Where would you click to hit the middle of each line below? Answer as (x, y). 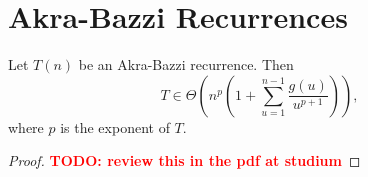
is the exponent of (115, 126)
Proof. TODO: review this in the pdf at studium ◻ (184, 160)
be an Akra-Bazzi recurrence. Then (186, 64)
